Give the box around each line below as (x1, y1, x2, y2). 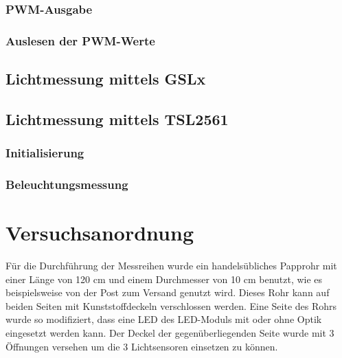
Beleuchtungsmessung (5, 176, 128, 193)
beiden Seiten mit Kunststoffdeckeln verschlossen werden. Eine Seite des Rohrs (5, 298, 337, 313)
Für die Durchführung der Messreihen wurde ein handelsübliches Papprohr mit (5, 258, 337, 273)
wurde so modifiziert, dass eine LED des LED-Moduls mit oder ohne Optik (5, 312, 322, 326)
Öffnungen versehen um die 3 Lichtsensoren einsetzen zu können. (5, 339, 278, 353)
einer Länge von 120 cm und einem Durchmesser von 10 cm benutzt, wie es (5, 271, 323, 286)
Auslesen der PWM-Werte (5, 32, 155, 49)
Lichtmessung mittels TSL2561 (5, 108, 229, 129)
